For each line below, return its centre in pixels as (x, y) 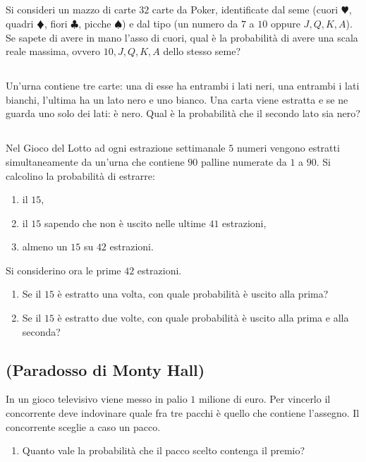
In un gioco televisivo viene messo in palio (97, 399)
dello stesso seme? (202, 51)
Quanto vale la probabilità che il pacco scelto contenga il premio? (164, 450)
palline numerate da (244, 161)
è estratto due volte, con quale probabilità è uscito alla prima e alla (203, 318)
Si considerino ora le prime (63, 270)
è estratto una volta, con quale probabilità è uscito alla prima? (193, 294)
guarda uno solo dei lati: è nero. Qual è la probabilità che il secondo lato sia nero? (183, 113)
